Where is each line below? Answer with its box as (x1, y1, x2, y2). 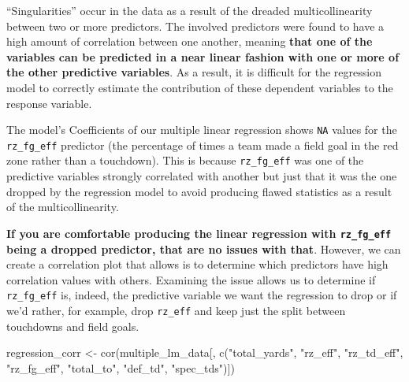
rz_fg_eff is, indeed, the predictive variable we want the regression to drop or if (6, 287, 397, 303)
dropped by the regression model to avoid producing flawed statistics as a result (6, 183, 392, 199)
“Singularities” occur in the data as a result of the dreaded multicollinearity (6, 2, 373, 18)
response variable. (6, 95, 92, 111)
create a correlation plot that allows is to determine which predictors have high (6, 256, 389, 273)
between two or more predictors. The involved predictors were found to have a (6, 17, 385, 34)
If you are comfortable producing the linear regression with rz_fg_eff (6, 224, 392, 241)
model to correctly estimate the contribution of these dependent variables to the (6, 79, 393, 95)
